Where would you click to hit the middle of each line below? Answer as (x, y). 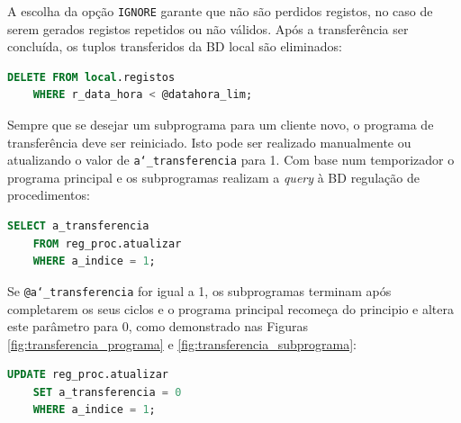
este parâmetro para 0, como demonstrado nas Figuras (158, 326)
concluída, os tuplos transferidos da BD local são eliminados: (175, 46)
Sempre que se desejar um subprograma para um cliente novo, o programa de (221, 125)
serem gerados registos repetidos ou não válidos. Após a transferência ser (208, 28)
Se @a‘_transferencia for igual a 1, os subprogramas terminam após (199, 290)
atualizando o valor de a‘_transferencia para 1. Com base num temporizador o (231, 160)
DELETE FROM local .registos (91, 77)
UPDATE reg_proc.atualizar (88, 375)
